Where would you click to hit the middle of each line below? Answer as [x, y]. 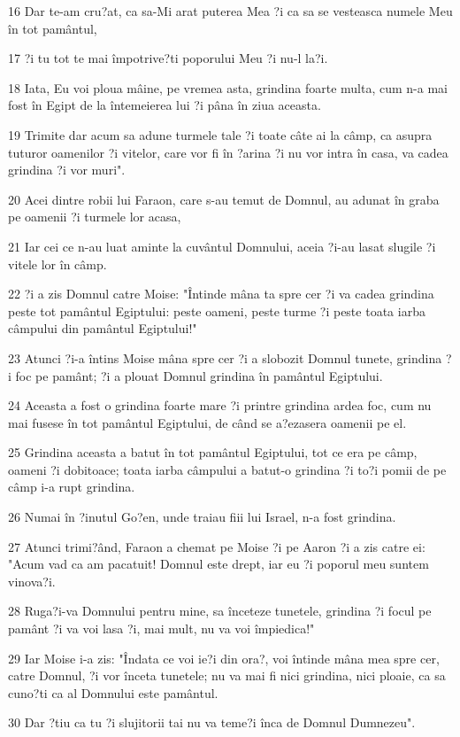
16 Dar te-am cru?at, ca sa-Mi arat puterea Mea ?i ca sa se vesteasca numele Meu [230, 11]
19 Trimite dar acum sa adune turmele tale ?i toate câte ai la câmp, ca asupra [220, 134]
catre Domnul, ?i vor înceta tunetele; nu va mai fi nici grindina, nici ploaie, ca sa [227, 675]
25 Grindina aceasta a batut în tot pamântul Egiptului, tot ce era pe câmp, [213, 452]
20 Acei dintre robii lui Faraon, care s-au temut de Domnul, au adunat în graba [224, 199]
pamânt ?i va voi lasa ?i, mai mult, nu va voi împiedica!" [161, 628]
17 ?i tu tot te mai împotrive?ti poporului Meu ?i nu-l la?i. [168, 58]
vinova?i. [32, 581]
